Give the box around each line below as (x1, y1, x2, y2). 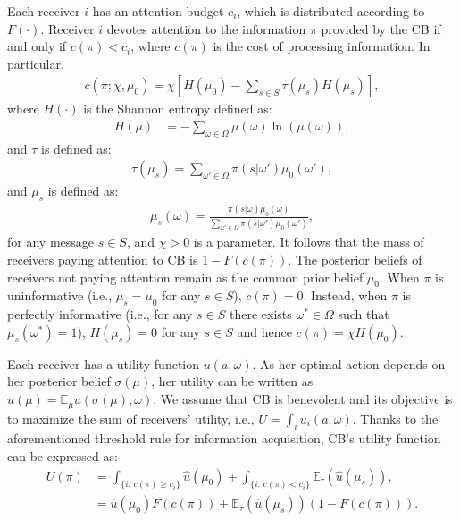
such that (338, 305, 389, 324)
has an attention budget (92, 2, 224, 20)
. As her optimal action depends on (252, 354, 446, 373)
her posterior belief (7, 372, 111, 391)
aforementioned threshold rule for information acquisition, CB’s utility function (7, 429, 441, 448)
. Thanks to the (352, 408, 439, 427)
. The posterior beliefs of (288, 250, 422, 269)
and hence (237, 322, 292, 340)
